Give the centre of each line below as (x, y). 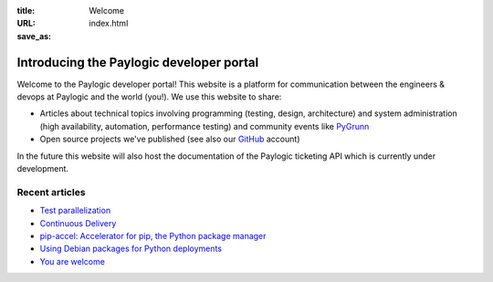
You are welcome (72, 261)
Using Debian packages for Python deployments (131, 249)
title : (26, 10)
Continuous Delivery (78, 223)
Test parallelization (75, 211)
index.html (109, 24)
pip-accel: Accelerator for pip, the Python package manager (153, 235)
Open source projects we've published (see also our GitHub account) (170, 139)
